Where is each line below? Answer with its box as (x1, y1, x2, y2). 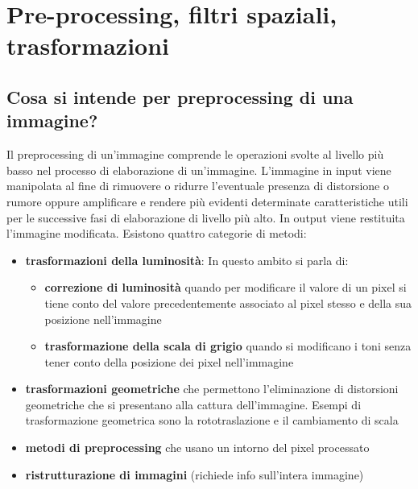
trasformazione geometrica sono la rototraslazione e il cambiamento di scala (25, 412, 399, 429)
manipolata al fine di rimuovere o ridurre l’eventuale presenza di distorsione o (6, 177, 389, 194)
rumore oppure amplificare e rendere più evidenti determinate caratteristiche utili (6, 193, 408, 209)
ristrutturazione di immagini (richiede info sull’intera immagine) (25, 466, 364, 483)
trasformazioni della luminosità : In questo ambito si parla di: (25, 251, 349, 268)
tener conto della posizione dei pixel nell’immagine (44, 353, 294, 370)
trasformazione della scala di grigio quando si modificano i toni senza (44, 338, 412, 354)
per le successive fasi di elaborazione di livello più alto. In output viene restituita (6, 209, 405, 226)
